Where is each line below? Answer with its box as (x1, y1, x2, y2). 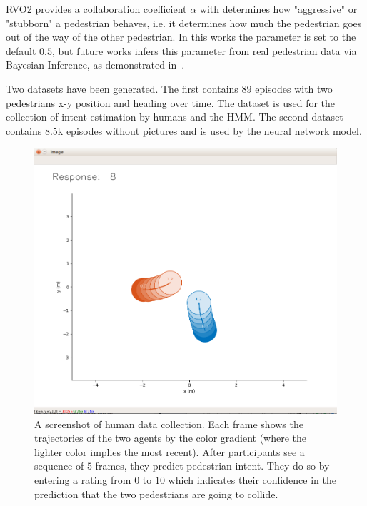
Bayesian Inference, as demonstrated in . (6, 57, 185, 72)
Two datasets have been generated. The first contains (6, 81, 238, 96)
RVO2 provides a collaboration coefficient (6, 1, 187, 16)
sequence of (34, 458, 84, 473)
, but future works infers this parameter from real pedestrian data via (51, 43, 357, 58)
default (6, 43, 36, 58)
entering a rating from (34, 472, 131, 487)
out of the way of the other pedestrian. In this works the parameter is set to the (6, 29, 356, 44)
